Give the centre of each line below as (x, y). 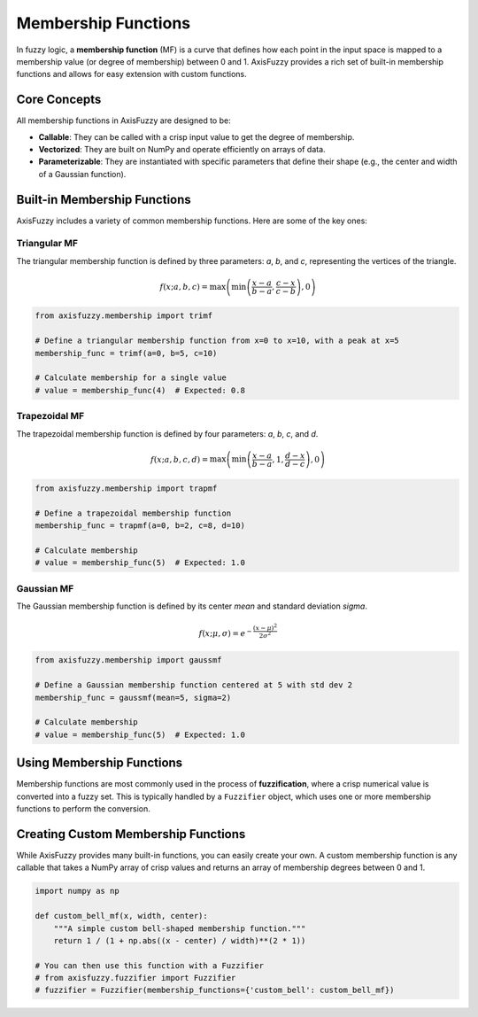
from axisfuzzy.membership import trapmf (126, 489)
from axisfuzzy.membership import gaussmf (128, 660)
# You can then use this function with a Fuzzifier (150, 965)
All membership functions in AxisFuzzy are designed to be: (123, 120)
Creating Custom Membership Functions (131, 834)
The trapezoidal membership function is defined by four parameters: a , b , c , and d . (167, 433)
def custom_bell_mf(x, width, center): (121, 916)
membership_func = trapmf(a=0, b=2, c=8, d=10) (140, 526)
